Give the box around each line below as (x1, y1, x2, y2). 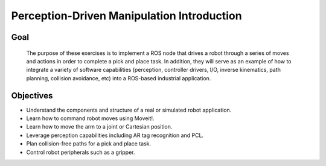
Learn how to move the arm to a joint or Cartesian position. (26, 123, 173, 130)
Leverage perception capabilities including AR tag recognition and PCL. (26, 132, 204, 139)
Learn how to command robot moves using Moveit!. (26, 115, 155, 122)
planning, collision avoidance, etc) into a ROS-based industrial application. (26, 74, 211, 81)
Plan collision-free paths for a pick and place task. (26, 140, 152, 147)
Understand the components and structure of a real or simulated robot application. (26, 106, 232, 113)
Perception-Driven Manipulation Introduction (11, 9, 242, 22)
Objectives (11, 91, 53, 101)
